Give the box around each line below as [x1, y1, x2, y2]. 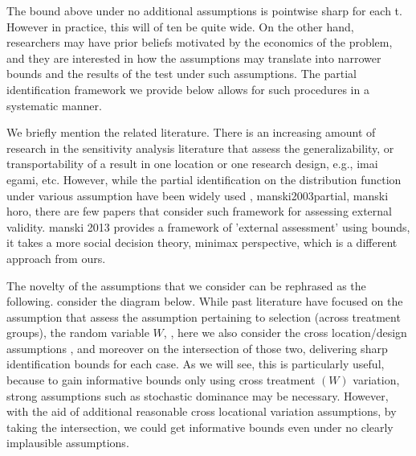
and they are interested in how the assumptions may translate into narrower [6, 49, 381, 66]
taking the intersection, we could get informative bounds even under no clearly [6, 418, 394, 435]
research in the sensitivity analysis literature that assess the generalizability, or [6, 139, 394, 156]
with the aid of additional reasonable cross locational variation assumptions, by [6, 403, 397, 420]
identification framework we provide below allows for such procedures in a [6, 80, 369, 97]
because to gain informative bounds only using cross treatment [6, 372, 316, 388]
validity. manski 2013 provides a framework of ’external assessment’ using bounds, [6, 218, 410, 235]
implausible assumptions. [6, 434, 129, 451]
